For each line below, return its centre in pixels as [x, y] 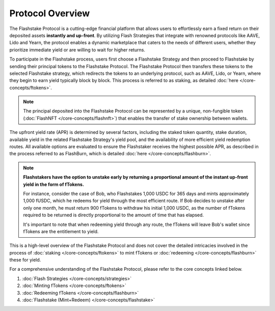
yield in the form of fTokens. [53, 184]
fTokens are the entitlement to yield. [61, 231]
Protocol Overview [50, 13]
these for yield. [25, 260]
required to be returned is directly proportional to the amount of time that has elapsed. [114, 215]
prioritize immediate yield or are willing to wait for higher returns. [77, 50]
